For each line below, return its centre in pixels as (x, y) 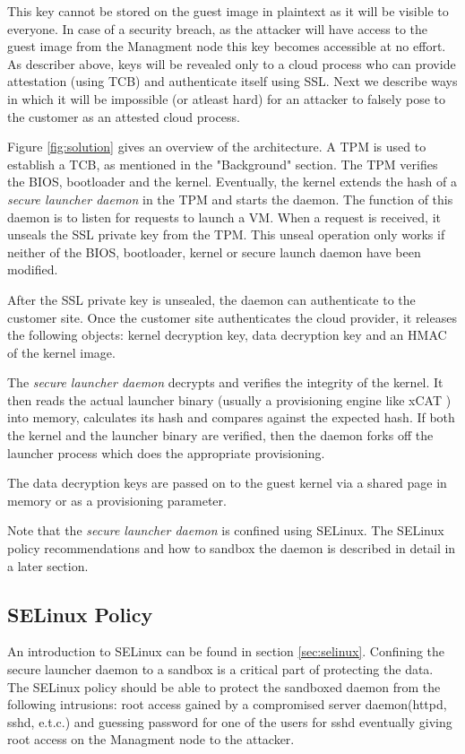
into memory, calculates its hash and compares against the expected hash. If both (231, 417)
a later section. (48, 565)
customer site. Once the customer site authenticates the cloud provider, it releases (232, 317)
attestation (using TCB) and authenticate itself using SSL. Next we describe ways (232, 81)
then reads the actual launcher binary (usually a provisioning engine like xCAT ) (229, 399)
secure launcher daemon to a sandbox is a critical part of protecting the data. (220, 669)
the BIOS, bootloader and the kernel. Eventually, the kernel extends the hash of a (232, 182)
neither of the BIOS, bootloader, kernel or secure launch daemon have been (214, 251)
